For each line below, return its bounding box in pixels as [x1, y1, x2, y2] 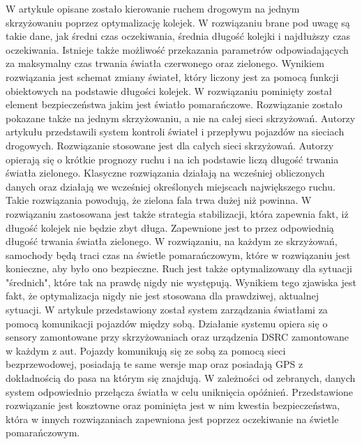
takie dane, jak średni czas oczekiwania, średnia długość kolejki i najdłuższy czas [6, 29, 351, 43]
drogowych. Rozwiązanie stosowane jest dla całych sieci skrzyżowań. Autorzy [6, 138, 334, 152]
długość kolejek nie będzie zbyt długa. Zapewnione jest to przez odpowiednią [6, 220, 334, 235]
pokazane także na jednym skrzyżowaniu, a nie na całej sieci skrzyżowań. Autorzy [6, 110, 356, 125]
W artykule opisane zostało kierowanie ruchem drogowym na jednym [6, 1, 300, 15]
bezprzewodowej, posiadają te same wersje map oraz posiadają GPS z [6, 357, 303, 371]
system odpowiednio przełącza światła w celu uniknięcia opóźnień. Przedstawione [6, 384, 354, 399]
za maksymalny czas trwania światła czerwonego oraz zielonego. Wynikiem [6, 56, 324, 71]
